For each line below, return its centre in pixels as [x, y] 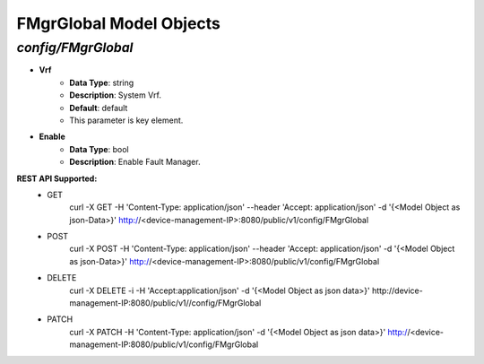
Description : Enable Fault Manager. [135, 162]
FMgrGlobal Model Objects [119, 23]
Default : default [99, 108]
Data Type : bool [99, 149]
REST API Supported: [57, 178]
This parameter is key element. [126, 120]
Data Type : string [102, 82]
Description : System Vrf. [115, 95]
